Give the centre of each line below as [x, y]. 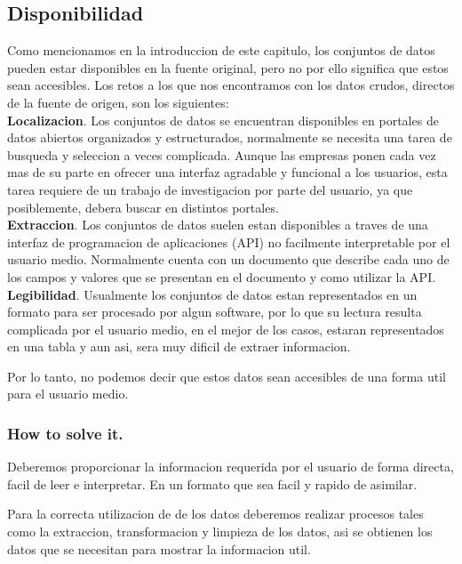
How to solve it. [65, 433]
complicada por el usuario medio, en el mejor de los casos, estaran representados [226, 329]
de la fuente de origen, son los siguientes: [118, 102]
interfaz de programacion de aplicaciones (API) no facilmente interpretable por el [229, 242]
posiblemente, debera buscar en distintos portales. [143, 207]
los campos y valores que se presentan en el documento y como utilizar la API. [222, 276]
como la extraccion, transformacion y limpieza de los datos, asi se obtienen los [220, 532]
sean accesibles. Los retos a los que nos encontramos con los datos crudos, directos [231, 85]
